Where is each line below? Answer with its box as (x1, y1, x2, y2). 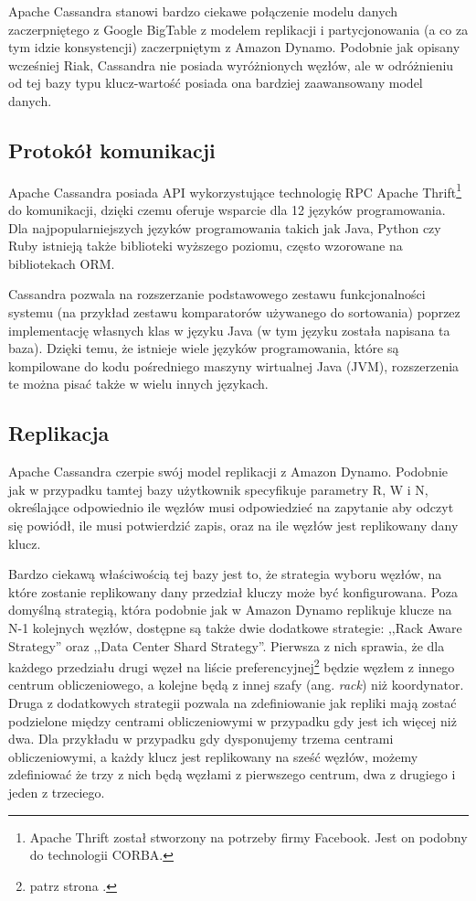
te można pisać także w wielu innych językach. (8, 374, 269, 393)
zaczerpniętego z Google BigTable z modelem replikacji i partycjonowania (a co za (8, 19, 469, 38)
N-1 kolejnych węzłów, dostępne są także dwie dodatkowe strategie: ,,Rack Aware (8, 617, 462, 637)
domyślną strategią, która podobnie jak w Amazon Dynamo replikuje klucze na (8, 600, 452, 619)
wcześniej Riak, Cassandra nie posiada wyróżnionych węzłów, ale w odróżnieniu (8, 55, 454, 74)
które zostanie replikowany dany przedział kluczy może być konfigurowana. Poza (8, 582, 458, 601)
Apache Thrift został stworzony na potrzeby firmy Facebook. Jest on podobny (29, 827, 468, 846)
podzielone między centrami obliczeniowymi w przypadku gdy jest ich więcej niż (8, 711, 457, 730)
